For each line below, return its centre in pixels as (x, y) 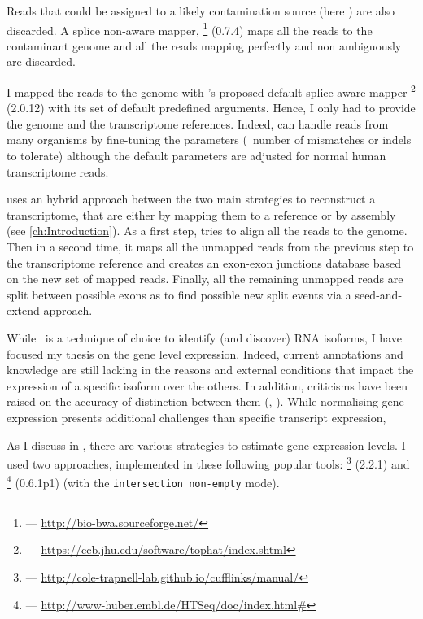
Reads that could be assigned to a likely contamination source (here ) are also (201, 11)
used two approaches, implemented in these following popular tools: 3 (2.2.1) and (208, 462)
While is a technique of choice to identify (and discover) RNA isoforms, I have (204, 338)
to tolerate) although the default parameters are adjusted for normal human (196, 156)
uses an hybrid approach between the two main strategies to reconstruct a (191, 199)
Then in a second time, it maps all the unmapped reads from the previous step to (210, 247)
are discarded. (41, 61)
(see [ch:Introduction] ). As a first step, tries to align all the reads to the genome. (207, 231)
